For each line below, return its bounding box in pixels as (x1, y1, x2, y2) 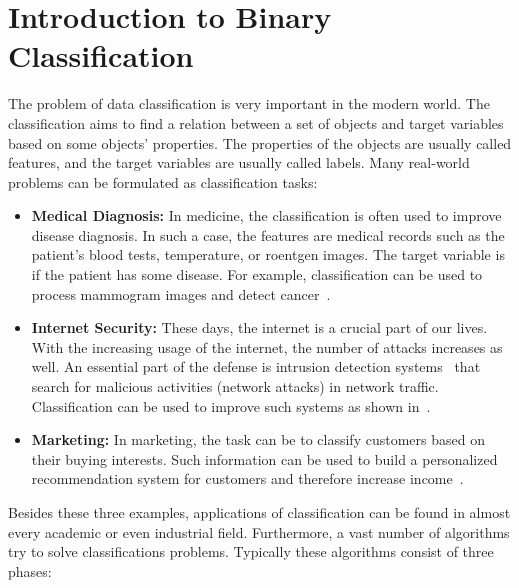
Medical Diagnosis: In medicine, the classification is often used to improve (31, 205, 502, 226)
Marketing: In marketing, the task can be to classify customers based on (31, 429, 485, 450)
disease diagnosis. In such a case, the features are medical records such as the (31, 224, 505, 245)
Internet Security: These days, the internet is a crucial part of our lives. (31, 317, 488, 338)
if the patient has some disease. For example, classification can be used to (31, 264, 483, 285)
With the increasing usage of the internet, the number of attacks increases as (31, 336, 503, 357)
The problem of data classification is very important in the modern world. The (8, 93, 490, 114)
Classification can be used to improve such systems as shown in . (31, 395, 431, 416)
